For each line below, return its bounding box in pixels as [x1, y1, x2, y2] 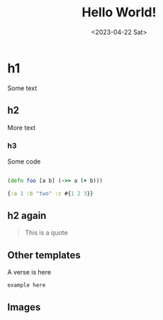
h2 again [7, 209, 47, 221]
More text [7, 123, 35, 132]
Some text [7, 83, 38, 92]
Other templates [7, 249, 81, 261]
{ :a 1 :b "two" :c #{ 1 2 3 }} [7, 190, 94, 197]
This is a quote [24, 228, 69, 237]
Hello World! [81, 4, 157, 21]
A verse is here [7, 268, 52, 277]
